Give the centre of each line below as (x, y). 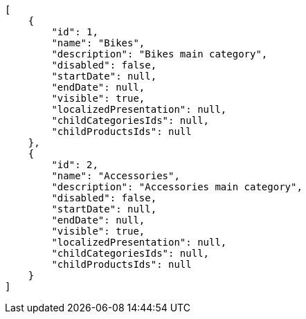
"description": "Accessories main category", (177, 187)
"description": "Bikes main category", (160, 54)
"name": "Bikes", (98, 43)
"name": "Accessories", (116, 176)
